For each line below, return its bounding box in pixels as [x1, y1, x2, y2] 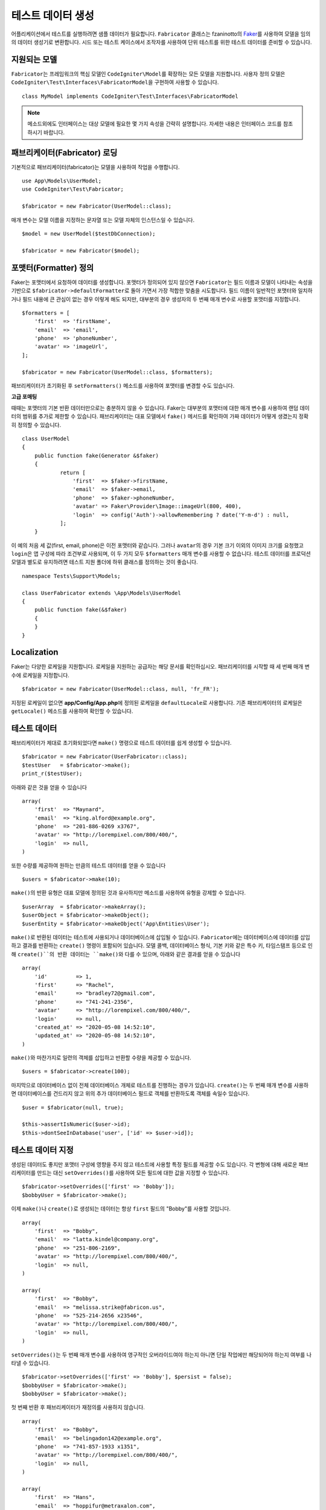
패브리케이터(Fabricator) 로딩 [11, 147, 118, 158]
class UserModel [22, 435, 70, 442]
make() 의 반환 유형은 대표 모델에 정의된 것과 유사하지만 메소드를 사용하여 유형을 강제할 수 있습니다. [11, 889, 246, 896]
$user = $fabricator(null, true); [22, 1104, 124, 1111]
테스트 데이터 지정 [11, 1145, 74, 1155]
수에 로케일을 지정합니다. [11, 671, 69, 679]
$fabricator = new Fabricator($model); [22, 247, 140, 254]
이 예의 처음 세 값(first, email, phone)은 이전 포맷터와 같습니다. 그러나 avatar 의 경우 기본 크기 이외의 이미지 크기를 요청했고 [11, 541, 304, 549]
